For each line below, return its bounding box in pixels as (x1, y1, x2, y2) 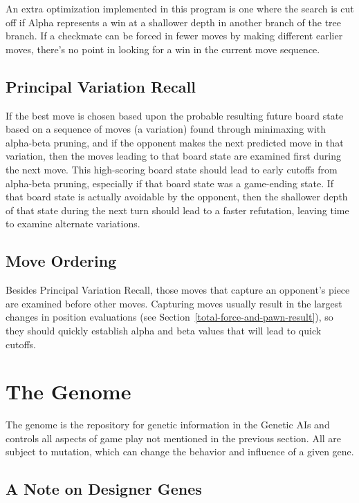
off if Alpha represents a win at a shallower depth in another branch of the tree (6, 15, 342, 29)
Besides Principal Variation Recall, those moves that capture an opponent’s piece (6, 283, 350, 297)
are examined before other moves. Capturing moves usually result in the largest (6, 296, 342, 310)
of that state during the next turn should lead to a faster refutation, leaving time (6, 202, 349, 217)
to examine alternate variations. (6, 216, 140, 231)
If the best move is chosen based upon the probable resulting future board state (6, 108, 344, 122)
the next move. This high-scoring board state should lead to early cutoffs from (6, 162, 338, 176)
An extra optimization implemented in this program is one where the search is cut (6, 1, 354, 15)
